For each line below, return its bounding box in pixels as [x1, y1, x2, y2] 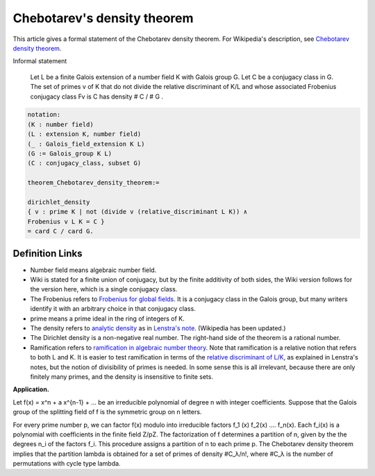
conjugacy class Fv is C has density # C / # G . [30, 92, 163, 101]
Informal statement [12, 57, 67, 65]
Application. [12, 385, 50, 393]
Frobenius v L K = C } [27, 217, 105, 226]
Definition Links [12, 247, 83, 260]
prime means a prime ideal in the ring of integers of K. [30, 314, 185, 323]
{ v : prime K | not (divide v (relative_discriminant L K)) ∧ [27, 208, 248, 216]
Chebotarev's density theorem [12, 10, 194, 26]
